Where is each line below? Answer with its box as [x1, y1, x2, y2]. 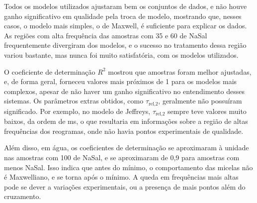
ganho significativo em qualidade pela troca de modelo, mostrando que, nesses [4, 10, 242, 21]
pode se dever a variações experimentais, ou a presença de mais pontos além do [4, 181, 246, 192]
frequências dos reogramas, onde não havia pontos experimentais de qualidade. [4, 125, 244, 136]
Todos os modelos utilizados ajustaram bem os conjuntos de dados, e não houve [4, 1, 247, 11]
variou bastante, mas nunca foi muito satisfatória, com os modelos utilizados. [4, 49, 239, 60]
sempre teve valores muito [168, 105, 247, 116]
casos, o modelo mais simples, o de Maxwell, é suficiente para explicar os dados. [4, 20, 247, 31]
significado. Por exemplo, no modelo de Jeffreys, [4, 105, 151, 116]
